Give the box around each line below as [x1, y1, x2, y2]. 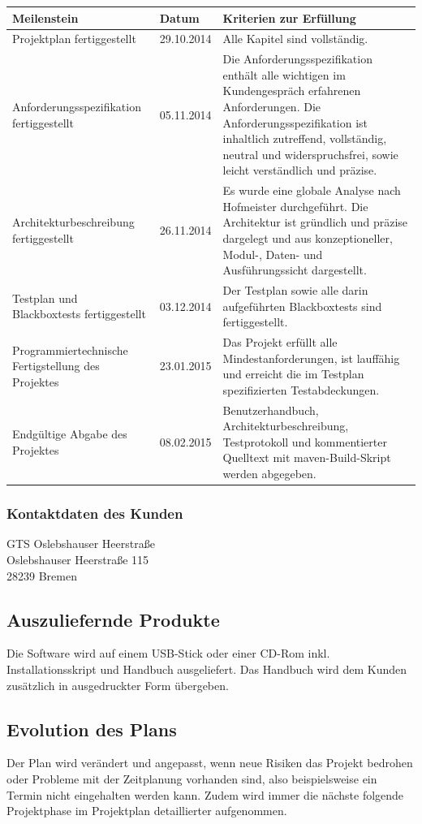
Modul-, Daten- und [222, 245, 323, 262]
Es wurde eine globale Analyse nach [222, 182, 401, 199]
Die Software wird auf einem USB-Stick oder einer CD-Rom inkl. [6, 645, 330, 662]
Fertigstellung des [12, 357, 100, 374]
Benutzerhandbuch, [222, 401, 319, 418]
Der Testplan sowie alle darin [222, 282, 368, 298]
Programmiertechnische [12, 341, 128, 358]
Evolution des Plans [6, 716, 177, 741]
